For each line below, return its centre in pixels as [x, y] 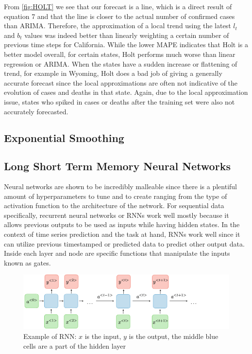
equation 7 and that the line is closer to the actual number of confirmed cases [119, 16]
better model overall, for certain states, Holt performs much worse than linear [120, 54]
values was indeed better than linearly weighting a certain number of [127, 35]
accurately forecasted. [36, 111]
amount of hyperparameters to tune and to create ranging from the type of [116, 196]
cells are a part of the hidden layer [75, 345]
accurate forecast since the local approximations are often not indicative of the [121, 82]
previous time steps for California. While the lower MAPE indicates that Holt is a [126, 44]
